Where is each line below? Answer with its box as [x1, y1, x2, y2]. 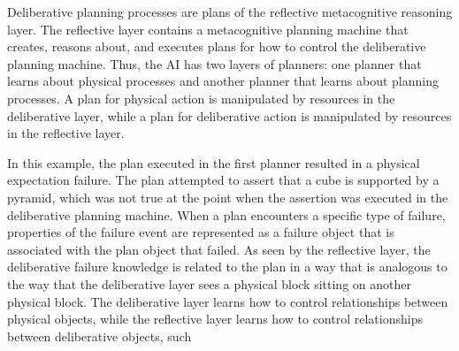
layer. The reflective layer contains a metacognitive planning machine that [7, 19, 409, 38]
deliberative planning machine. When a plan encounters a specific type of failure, [7, 205, 446, 224]
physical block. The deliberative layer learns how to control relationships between [7, 292, 448, 310]
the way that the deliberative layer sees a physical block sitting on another [7, 274, 411, 293]
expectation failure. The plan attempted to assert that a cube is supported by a [7, 171, 440, 189]
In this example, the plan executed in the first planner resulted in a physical [7, 153, 420, 172]
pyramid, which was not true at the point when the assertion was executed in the [7, 187, 448, 206]
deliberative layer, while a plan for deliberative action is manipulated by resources [7, 106, 452, 125]
